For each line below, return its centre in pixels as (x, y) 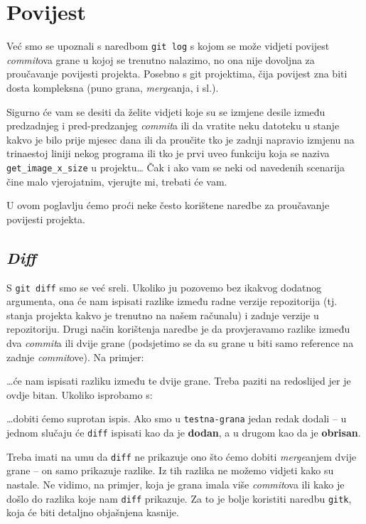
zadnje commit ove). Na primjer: (75, 357)
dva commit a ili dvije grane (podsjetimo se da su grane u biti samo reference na (180, 343)
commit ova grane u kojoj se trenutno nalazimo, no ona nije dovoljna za (161, 59)
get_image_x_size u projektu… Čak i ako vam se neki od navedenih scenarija (176, 167)
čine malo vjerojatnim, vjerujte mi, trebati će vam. (117, 181)
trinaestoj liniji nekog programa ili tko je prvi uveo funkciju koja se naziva (168, 153)
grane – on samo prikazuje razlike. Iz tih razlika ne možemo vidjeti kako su (170, 470)
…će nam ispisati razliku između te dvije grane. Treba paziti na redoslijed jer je (179, 381)
